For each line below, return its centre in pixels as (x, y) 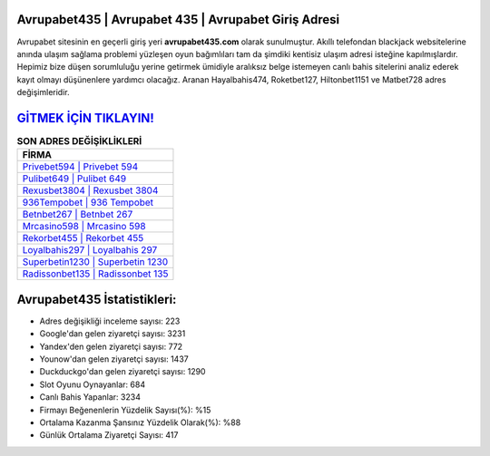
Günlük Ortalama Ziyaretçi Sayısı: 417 (109, 435)
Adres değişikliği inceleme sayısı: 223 (110, 321)
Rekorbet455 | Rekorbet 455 (83, 238)
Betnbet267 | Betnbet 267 (78, 215)
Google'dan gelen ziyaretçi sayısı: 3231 (113, 334)
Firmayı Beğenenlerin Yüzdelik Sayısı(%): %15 (125, 410)
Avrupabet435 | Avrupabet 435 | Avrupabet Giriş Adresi (178, 19)
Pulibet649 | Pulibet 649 (74, 179)
